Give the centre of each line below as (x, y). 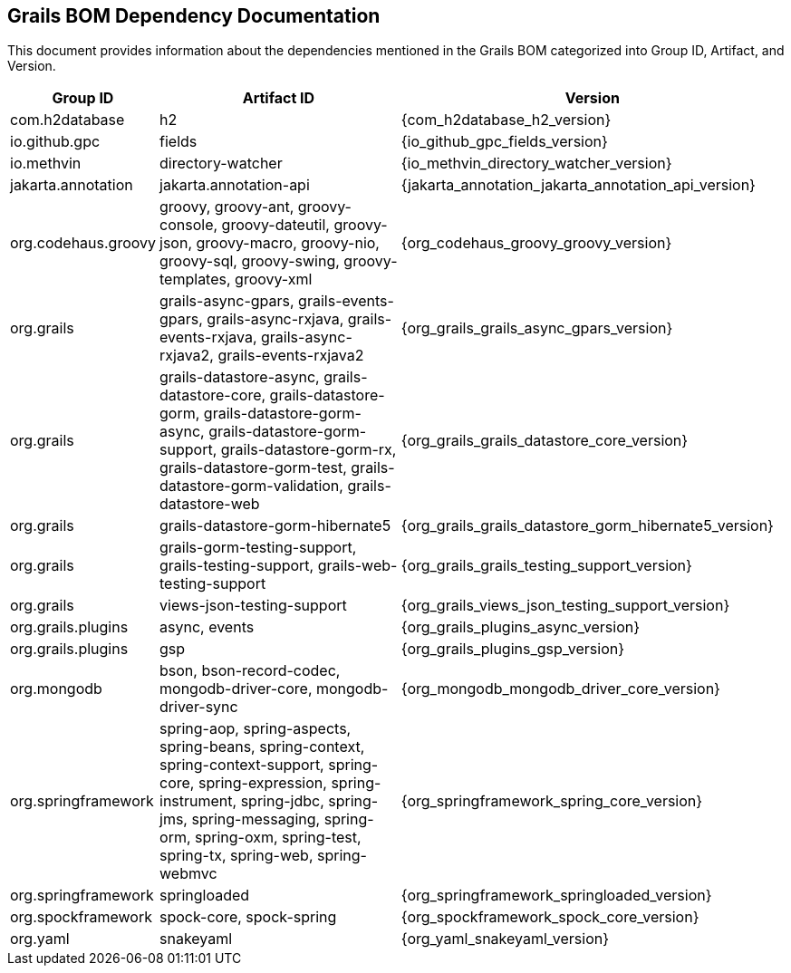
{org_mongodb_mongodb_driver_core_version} (560, 689)
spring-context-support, (242, 765)
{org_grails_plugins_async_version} (520, 627)
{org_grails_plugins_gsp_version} (513, 649)
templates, (195, 279)
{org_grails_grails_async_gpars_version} (537, 328)
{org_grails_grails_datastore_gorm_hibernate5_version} (587, 526)
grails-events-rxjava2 (291, 356)
